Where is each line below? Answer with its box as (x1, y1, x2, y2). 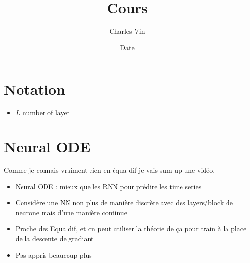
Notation (4, 79, 65, 99)
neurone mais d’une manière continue (15, 207, 127, 217)
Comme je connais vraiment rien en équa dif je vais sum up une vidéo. (4, 164, 215, 175)
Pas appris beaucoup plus (15, 249, 92, 260)
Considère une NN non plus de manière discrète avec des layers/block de (15, 197, 233, 208)
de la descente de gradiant (15, 233, 94, 243)
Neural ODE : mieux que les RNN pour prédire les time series (15, 181, 202, 191)
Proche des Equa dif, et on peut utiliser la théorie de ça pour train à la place (15, 223, 247, 234)
